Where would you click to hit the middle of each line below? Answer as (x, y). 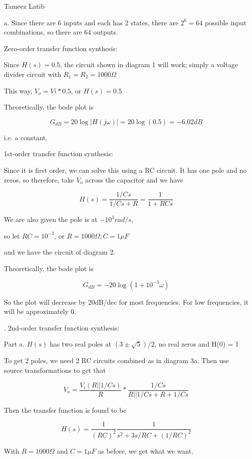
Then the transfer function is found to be (65, 410)
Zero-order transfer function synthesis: (61, 48)
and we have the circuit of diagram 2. (60, 252)
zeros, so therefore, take (39, 179)
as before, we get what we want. (146, 450)
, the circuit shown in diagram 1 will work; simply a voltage (149, 64)
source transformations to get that (55, 370)
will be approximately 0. (40, 311)
